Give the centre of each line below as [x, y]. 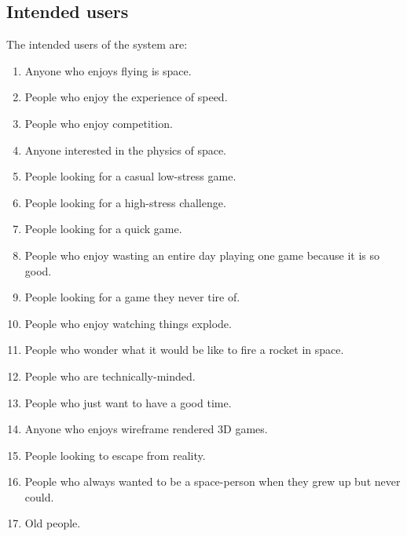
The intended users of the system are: [97, 44]
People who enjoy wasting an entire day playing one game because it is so [202, 255]
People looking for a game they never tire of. [132, 297]
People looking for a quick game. [103, 229]
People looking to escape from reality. [115, 455]
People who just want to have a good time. [128, 402]
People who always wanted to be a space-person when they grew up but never [213, 481]
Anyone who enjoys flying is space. [108, 70]
